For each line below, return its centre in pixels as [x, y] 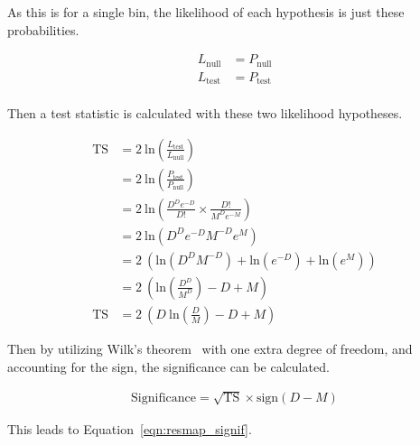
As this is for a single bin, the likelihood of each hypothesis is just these [206, 12]
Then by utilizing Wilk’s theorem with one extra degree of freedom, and [210, 348]
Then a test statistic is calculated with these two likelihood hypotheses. [205, 113]
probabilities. [43, 29]
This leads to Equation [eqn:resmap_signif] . [130, 429]
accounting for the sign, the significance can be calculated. [168, 366]
